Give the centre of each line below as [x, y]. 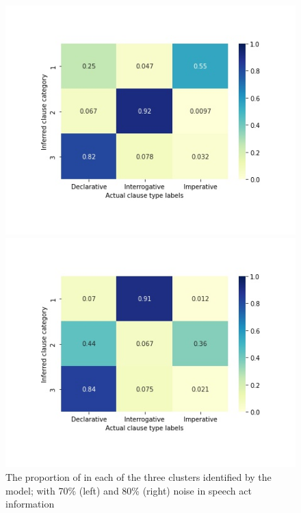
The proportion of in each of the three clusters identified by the [139, 476]
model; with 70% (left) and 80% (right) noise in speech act [129, 490]
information [30, 504]
